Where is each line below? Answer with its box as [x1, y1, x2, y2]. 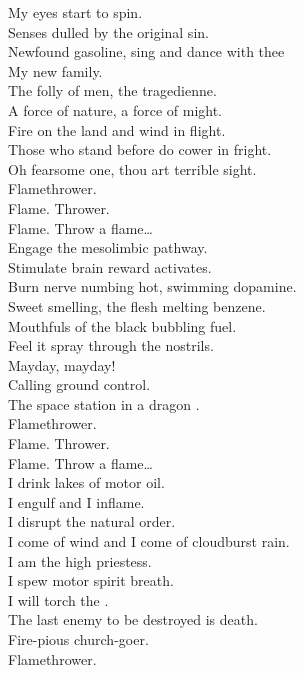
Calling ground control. [8, 374, 151, 395]
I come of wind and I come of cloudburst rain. [8, 531, 290, 552]
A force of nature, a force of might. [8, 99, 223, 120]
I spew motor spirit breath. [8, 570, 174, 591]
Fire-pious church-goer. [8, 629, 149, 649]
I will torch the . [8, 589, 109, 610]
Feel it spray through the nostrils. [8, 335, 214, 356]
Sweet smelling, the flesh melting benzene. [8, 295, 266, 316]
